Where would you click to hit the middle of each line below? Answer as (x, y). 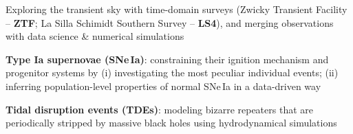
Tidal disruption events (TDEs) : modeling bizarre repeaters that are (159, 109)
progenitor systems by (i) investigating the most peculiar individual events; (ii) (172, 72)
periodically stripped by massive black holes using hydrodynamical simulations (171, 123)
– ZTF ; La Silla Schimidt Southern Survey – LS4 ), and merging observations (170, 22)
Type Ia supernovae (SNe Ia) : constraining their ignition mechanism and (167, 59)
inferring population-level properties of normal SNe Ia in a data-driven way (163, 86)
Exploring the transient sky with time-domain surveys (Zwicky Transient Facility (176, 9)
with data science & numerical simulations (95, 36)
